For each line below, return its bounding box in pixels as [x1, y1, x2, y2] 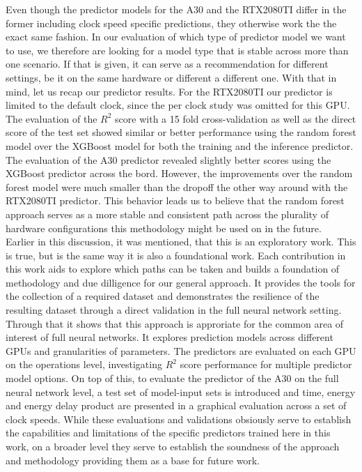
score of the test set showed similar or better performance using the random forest [6, 125, 356, 139]
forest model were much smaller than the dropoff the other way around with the [6, 179, 348, 194]
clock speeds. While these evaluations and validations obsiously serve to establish [6, 411, 352, 426]
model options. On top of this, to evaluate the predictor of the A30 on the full [6, 371, 339, 386]
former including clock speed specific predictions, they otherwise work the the [6, 15, 337, 30]
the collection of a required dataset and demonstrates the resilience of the [6, 289, 320, 303]
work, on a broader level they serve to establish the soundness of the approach [6, 439, 340, 453]
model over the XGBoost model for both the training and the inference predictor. [6, 138, 354, 153]
